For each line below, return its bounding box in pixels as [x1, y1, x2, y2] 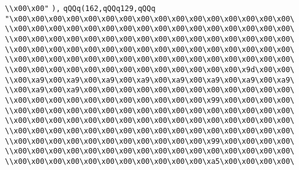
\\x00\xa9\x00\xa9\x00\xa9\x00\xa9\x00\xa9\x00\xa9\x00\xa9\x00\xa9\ [5, 75, 295, 84]
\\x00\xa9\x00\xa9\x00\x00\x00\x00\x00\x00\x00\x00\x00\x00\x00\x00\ [5, 86, 295, 95]
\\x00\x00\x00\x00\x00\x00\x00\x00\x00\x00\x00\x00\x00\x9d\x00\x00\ [5, 65, 295, 74]
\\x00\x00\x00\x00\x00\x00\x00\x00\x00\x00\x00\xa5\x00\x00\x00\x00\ [5, 157, 295, 166]
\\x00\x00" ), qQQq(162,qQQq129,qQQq [5, 4, 156, 13]
